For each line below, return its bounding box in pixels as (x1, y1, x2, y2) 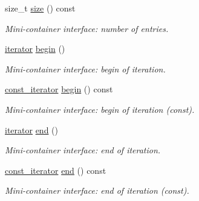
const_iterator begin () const (5, 83, 113, 95)
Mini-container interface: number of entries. (5, 22, 169, 34)
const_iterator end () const (5, 164, 106, 176)
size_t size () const (5, 2, 76, 14)
